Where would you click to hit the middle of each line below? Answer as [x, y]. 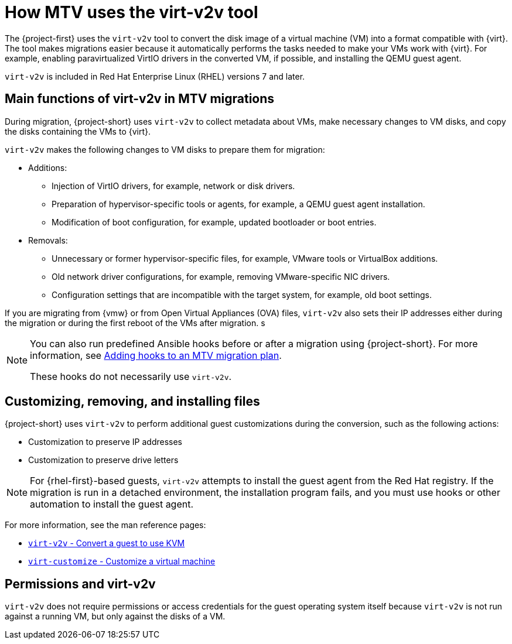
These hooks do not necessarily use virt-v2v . [131, 376]
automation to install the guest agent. [112, 504]
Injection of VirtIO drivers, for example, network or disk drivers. [173, 186]
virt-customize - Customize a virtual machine [122, 561]
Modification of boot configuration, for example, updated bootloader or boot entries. [214, 222]
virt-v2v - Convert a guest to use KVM [107, 543]
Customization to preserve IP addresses [105, 442]
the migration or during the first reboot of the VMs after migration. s [135, 323]
